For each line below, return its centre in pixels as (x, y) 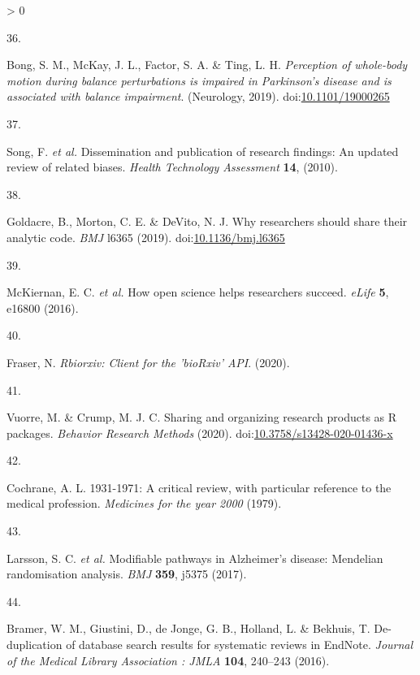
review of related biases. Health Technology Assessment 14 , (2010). (172, 167)
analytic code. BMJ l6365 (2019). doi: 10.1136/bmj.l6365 (146, 237)
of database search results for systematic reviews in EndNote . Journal (240, 645)
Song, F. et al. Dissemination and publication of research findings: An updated (203, 151)
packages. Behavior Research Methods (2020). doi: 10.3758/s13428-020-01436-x (200, 433)
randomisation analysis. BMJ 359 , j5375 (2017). (127, 574)
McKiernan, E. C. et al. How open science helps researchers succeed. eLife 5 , (198, 292)
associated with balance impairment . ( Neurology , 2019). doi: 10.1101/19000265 (198, 96)
